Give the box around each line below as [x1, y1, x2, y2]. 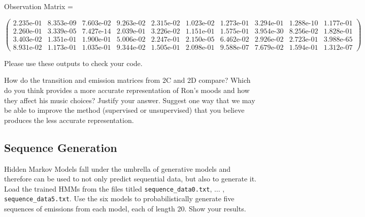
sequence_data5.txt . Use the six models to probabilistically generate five [4, 193, 235, 204]
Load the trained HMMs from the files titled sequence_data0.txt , [4, 183, 212, 194]
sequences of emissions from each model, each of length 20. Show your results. [4, 203, 246, 214]
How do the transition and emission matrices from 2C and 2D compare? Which [4, 75, 251, 85]
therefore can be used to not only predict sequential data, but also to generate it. [4, 173, 256, 184]
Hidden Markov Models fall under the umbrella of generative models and [4, 163, 231, 174]
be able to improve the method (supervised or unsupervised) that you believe [4, 105, 245, 115]
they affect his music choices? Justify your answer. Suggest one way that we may [4, 95, 255, 105]
